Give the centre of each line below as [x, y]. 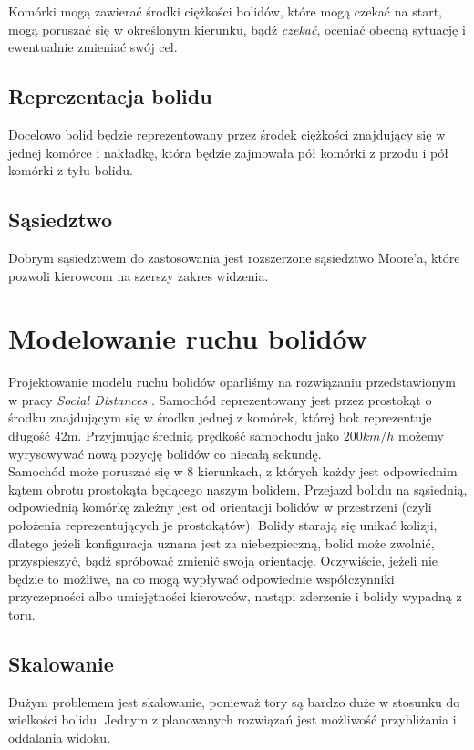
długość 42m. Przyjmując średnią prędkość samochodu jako [174, 436]
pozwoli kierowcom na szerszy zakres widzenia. [139, 275]
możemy [421, 436]
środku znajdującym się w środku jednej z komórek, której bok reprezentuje [220, 417]
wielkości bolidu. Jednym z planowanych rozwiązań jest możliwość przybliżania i [232, 719]
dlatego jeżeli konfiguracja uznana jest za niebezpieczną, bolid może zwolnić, [222, 542]
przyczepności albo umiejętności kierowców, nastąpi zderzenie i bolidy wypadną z [235, 596]
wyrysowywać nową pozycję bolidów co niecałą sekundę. [165, 453]
